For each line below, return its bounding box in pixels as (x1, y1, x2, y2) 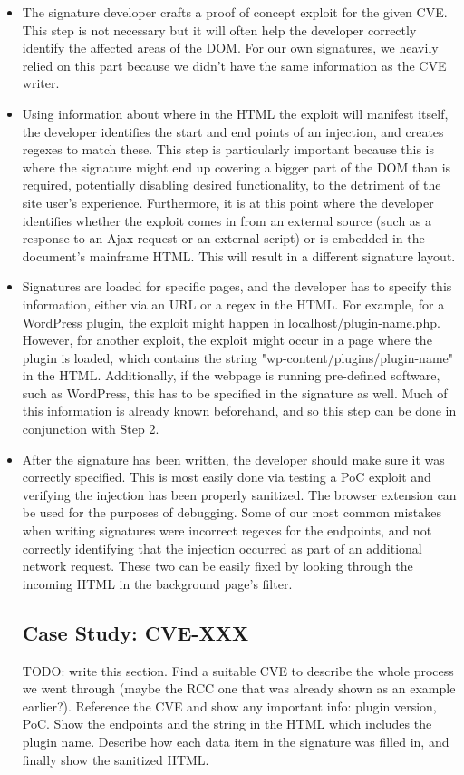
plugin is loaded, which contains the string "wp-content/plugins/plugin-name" (22, 348, 453, 367)
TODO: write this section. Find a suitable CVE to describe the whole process (22, 661, 454, 680)
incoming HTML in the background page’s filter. (22, 574, 293, 593)
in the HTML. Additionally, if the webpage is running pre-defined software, (22, 366, 440, 385)
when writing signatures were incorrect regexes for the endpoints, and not (22, 521, 432, 540)
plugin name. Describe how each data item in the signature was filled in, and (22, 731, 449, 750)
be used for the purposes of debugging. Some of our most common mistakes (22, 503, 441, 522)
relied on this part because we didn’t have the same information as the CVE (22, 55, 447, 74)
